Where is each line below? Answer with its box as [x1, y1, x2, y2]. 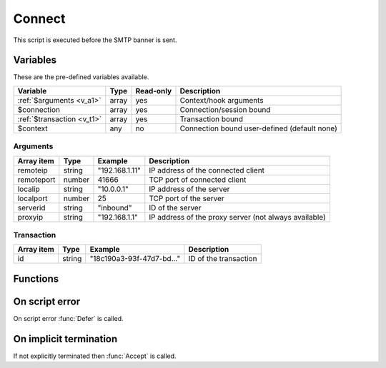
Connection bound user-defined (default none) [179, 123, 337, 133]
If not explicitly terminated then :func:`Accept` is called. [13, 352, 177, 360]
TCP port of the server [149, 193, 224, 203]
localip [17, 184, 41, 194]
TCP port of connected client [149, 175, 247, 185]
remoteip [17, 165, 48, 175]
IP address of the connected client [149, 165, 264, 175]
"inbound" [97, 203, 132, 213]
